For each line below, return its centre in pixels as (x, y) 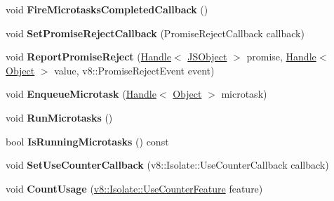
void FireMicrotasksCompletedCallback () (107, 9)
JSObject (207, 57)
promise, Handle (281, 57)
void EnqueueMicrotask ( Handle (81, 94)
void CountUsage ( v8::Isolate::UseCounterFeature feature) (134, 188)
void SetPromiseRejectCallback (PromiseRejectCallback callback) (155, 33)
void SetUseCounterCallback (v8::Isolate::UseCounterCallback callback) (167, 165)
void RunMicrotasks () (59, 117)
